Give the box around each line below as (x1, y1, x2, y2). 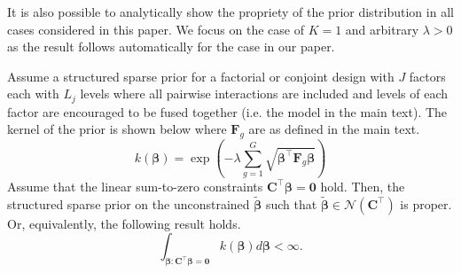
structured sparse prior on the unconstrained (7, 194, 250, 213)
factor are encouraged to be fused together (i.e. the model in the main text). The (7, 102, 448, 121)
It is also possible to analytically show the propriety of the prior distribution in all (7, 3, 454, 20)
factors (409, 66, 446, 85)
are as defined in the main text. (248, 120, 420, 138)
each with (7, 84, 59, 103)
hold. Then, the (320, 176, 405, 195)
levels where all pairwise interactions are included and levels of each (80, 84, 449, 103)
